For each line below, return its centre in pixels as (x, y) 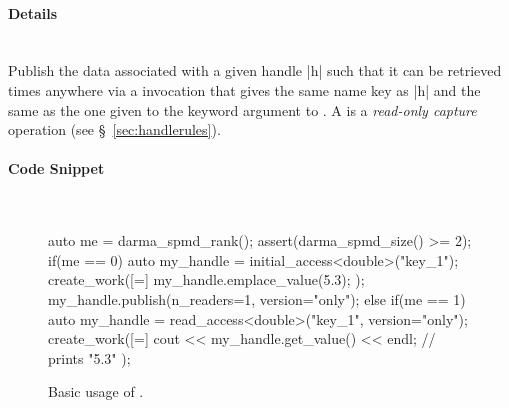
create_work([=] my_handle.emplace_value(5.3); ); (206, 279)
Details (33, 12)
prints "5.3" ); (89, 357)
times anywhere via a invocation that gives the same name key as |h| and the (244, 89)
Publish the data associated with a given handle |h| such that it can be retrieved (255, 70)
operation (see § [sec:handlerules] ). (114, 129)
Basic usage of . (96, 391)
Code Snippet (56, 168)
